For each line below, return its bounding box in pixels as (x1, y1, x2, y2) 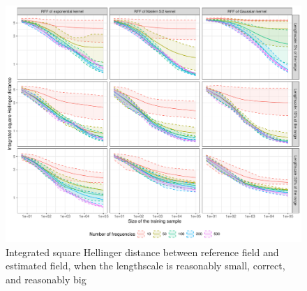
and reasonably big (6, 271, 87, 286)
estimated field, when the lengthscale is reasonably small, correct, (6, 258, 285, 273)
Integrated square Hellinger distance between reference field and (6, 244, 279, 259)
